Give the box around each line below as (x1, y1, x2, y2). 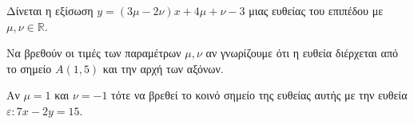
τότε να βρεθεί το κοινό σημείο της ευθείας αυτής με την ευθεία (111, 87, 408, 103)
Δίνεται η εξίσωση (6, 2, 94, 18)
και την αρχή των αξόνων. (102, 60, 224, 76)
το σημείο (6, 60, 52, 76)
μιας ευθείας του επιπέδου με (249, 2, 384, 18)
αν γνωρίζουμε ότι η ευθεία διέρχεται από (205, 45, 398, 61)
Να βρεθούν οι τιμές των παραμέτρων (6, 45, 181, 61)
